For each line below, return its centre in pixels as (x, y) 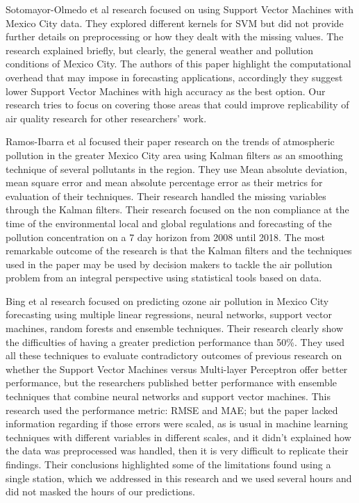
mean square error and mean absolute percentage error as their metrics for (164, 182)
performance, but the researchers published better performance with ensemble (172, 382)
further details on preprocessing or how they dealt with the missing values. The (175, 36)
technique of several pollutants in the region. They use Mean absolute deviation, (176, 168)
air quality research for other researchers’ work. (106, 118)
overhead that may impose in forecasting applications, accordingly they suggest (174, 77)
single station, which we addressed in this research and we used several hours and (179, 478)
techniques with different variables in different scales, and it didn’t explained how (178, 437)
